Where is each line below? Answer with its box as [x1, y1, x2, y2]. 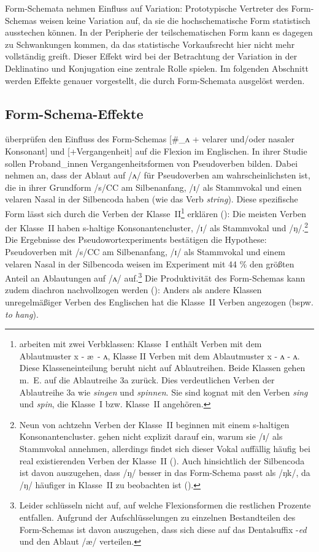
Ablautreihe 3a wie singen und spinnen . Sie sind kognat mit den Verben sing [19, 385, 308, 398]
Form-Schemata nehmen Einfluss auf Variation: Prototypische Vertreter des [5, 2, 288, 14]
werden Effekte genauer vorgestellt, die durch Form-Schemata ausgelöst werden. [5, 74, 305, 86]
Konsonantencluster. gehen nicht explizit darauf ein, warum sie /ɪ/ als [19, 430, 283, 443]
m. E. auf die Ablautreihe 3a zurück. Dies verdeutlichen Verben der [19, 374, 275, 386]
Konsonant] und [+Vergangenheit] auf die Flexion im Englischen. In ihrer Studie [5, 144, 307, 157]
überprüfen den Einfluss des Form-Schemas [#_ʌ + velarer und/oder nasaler [5, 132, 295, 145]
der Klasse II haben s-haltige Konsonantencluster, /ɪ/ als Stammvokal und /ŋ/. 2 [5, 220, 309, 234]
